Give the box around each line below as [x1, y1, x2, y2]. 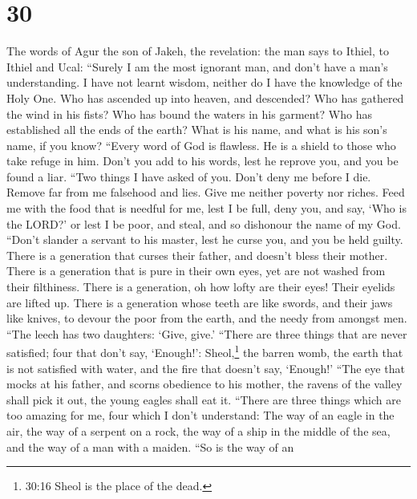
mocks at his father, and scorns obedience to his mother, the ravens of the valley [6, 375, 403, 392]
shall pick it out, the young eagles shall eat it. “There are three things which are [6, 391, 401, 408]
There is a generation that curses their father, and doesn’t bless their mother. [6, 246, 388, 263]
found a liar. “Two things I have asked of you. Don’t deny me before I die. [6, 168, 371, 185]
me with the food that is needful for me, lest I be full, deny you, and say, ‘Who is [6, 200, 407, 217]
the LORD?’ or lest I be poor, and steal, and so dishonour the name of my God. [6, 215, 401, 232]
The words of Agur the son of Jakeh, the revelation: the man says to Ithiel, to [6, 43, 389, 59]
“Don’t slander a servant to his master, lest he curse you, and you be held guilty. [6, 231, 403, 248]
